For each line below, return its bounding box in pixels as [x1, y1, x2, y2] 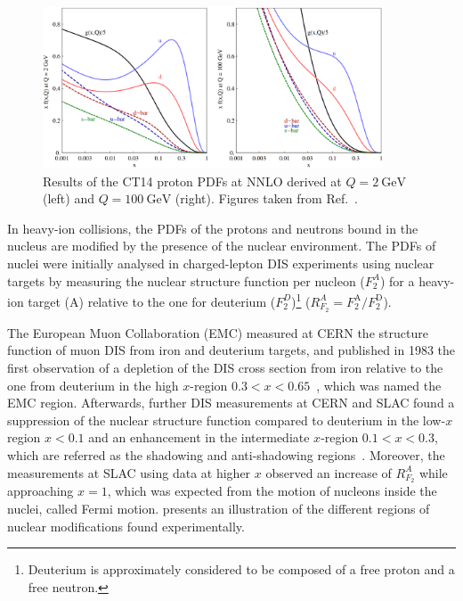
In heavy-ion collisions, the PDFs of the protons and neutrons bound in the [7, 218, 418, 237]
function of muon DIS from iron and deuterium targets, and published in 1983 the [7, 341, 456, 359]
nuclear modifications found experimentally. [7, 516, 245, 535]
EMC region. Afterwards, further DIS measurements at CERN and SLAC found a [7, 393, 455, 412]
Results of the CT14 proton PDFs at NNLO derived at [43, 171, 342, 190]
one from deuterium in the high [7, 375, 179, 394]
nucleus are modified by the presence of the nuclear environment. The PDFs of [7, 236, 436, 255]
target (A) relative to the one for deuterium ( [28, 292, 276, 310]
